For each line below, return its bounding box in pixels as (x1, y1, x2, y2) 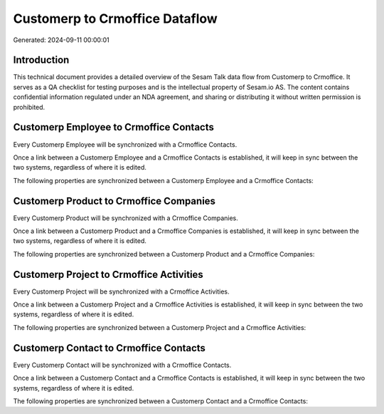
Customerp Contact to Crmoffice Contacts (13, 342, 206, 354)
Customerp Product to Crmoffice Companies (13, 195, 216, 207)
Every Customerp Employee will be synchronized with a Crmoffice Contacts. (13, 140, 238, 149)
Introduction (13, 54, 70, 66)
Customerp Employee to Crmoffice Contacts (13, 121, 215, 133)
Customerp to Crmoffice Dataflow (13, 11, 218, 26)
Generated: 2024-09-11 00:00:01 (13, 36, 110, 44)
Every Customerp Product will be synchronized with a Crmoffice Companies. (13, 214, 238, 222)
